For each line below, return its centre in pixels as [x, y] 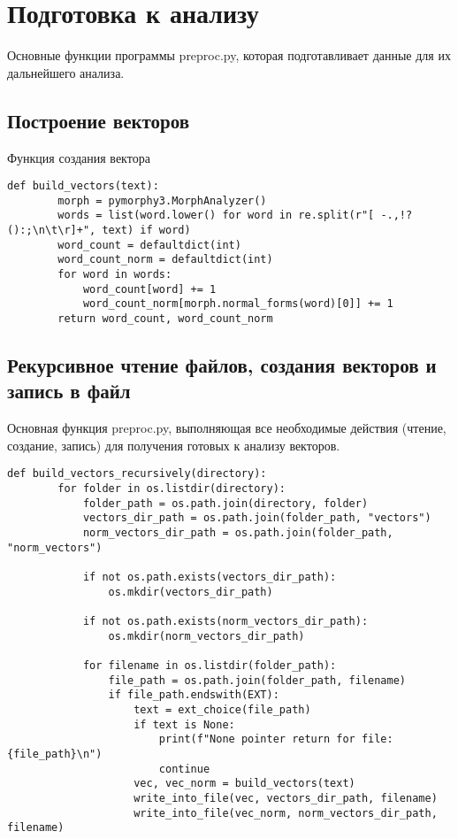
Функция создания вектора [79, 157]
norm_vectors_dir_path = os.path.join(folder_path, [238, 533]
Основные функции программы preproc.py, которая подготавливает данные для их [229, 55]
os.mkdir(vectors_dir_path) [191, 592]
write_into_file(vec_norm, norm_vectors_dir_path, [286, 813]
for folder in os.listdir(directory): [172, 489]
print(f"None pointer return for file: [276, 739]
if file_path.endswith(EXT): [194, 695]
